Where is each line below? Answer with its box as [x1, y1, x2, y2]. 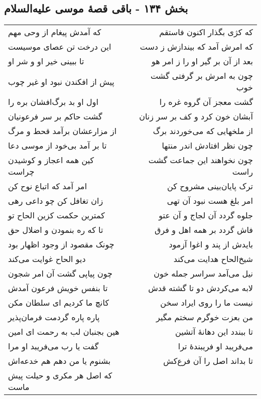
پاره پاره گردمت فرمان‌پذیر [8, 311, 100, 323]
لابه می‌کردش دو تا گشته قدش [148, 282, 253, 294]
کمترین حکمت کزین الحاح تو [8, 209, 105, 221]
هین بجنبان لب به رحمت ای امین [8, 326, 119, 338]
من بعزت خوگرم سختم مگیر [156, 311, 253, 323]
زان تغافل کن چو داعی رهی [8, 195, 103, 207]
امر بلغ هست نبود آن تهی [167, 195, 253, 207]
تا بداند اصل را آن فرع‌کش [163, 355, 253, 367]
